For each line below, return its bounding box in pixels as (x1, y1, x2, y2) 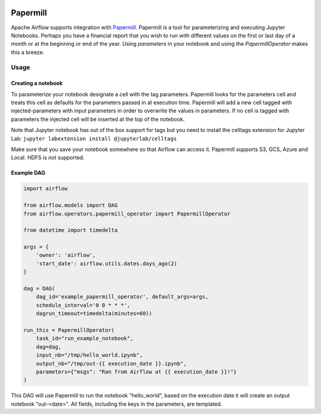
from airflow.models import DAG (23, 202, 118, 209)
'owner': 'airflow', (36, 252, 96, 259)
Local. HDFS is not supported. (11, 154, 85, 161)
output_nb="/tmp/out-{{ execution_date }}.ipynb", (36, 360, 187, 367)
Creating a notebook (11, 80, 63, 87)
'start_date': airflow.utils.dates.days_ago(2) (36, 260, 178, 267)
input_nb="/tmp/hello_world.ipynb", (36, 352, 143, 359)
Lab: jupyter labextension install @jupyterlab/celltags (11, 134, 177, 142)
